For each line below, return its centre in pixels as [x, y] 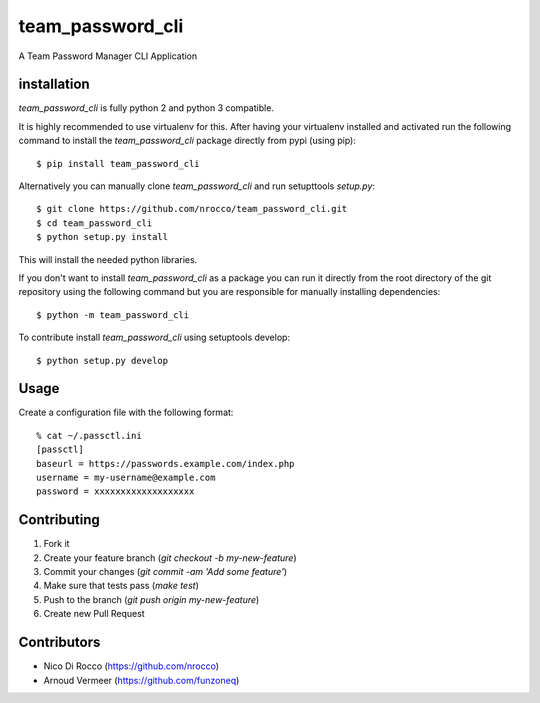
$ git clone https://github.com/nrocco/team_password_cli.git [192, 209]
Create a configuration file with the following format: [126, 412]
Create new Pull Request [94, 614]
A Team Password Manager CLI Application [108, 56]
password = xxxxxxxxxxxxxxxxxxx [115, 491]
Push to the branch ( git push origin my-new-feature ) [151, 599]
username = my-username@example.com [126, 477]
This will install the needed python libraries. [108, 259]
